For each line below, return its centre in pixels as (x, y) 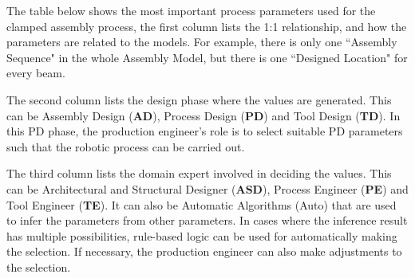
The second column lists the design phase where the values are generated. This (199, 99)
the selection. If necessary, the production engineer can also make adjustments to (204, 251)
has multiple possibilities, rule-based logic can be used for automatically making (202, 235)
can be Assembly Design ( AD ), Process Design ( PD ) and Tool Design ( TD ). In (204, 115)
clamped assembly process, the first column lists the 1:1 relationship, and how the (207, 26)
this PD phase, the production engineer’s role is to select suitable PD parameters (205, 131)
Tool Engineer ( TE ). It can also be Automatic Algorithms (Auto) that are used (202, 204)
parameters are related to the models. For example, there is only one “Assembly (202, 42)
